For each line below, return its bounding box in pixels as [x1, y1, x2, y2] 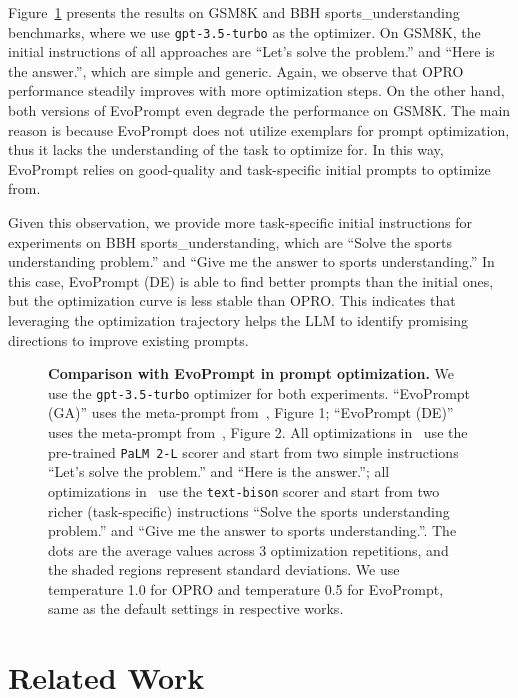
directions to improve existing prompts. [8, 329, 249, 350]
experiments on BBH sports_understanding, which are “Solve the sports [8, 231, 452, 252]
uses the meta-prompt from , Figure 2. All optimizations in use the [48, 422, 468, 442]
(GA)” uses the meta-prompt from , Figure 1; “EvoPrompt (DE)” [48, 402, 454, 423]
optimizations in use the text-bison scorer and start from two [48, 480, 440, 501]
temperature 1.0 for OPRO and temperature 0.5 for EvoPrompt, [48, 578, 444, 599]
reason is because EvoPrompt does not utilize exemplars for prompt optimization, [8, 119, 510, 140]
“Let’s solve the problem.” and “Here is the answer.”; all [48, 461, 390, 482]
